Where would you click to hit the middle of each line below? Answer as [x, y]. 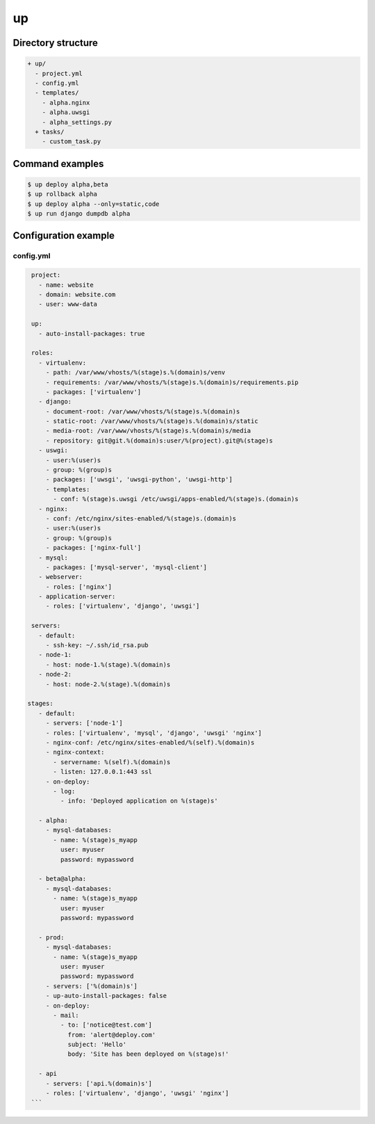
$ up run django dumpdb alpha [79, 214]
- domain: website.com [77, 294]
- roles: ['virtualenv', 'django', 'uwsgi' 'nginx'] [137, 1093]
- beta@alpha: [62, 879]
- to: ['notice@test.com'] [106, 1025]
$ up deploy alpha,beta [68, 184]
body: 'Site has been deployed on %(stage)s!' [148, 1054]
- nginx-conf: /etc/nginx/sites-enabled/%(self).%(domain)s [150, 742]
